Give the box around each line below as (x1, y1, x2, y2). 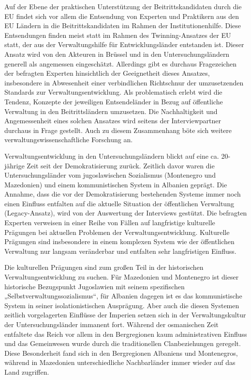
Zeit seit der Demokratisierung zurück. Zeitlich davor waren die (27, 160, 215, 170)
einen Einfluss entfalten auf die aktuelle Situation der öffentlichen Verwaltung (4, 198, 234, 208)
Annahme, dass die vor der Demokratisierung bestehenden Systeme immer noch (4, 189, 241, 199)
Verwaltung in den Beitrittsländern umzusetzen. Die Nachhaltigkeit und (4, 106, 218, 116)
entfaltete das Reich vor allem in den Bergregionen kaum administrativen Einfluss (4, 329, 247, 339)
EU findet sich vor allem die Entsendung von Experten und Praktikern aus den (4, 11, 239, 21)
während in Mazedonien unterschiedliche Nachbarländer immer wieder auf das (4, 357, 236, 367)
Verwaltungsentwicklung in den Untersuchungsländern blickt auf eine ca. (4, 150, 219, 161)
